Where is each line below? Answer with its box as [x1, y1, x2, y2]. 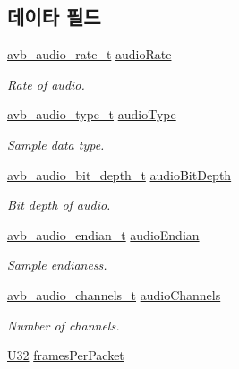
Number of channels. [7, 315, 120, 334]
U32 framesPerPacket [7, 346, 124, 365]
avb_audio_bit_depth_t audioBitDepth [7, 165, 232, 184]
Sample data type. [7, 134, 105, 153]
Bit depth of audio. [7, 195, 111, 214]
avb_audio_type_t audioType [7, 105, 176, 124]
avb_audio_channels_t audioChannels [7, 285, 221, 304]
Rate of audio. [7, 74, 85, 93]
